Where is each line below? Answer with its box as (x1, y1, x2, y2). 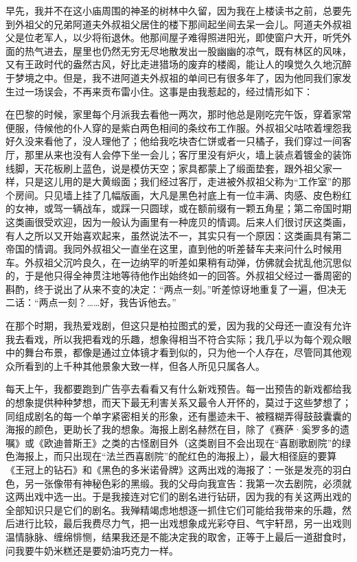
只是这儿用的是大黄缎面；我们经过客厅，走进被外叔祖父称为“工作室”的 (24, 174, 342, 189)
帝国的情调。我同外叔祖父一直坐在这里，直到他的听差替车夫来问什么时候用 (5, 242, 342, 256)
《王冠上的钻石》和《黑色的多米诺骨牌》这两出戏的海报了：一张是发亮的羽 (5, 463, 342, 476)
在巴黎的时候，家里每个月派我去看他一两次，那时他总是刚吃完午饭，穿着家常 (5, 107, 352, 121)
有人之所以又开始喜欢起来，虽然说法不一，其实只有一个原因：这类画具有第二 (5, 228, 352, 242)
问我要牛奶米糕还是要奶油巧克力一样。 (5, 543, 178, 557)
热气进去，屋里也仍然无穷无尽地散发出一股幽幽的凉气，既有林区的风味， (24, 43, 352, 58)
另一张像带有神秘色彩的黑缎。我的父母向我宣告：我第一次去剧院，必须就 (24, 476, 352, 490)
